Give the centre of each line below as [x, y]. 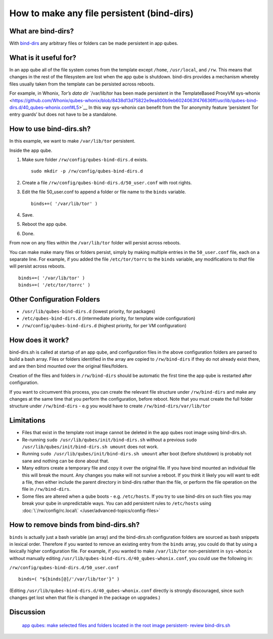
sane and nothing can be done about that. [66, 461]
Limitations [27, 421]
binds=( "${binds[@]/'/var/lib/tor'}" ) [69, 579]
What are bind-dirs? [42, 31]
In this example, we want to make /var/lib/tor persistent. [72, 141]
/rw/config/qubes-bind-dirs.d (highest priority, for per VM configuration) [104, 325]
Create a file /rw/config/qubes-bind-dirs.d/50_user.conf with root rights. [107, 183]
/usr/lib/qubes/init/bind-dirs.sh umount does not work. [90, 447]
